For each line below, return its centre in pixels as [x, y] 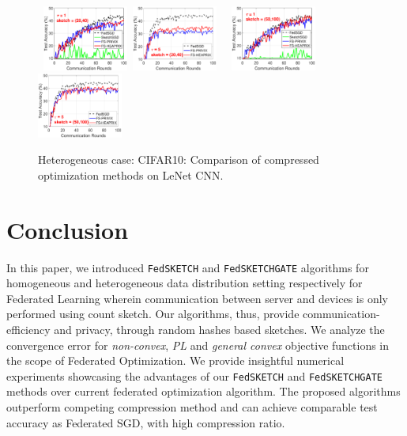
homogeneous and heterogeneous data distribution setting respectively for [185, 283]
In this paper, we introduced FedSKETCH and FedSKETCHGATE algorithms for [188, 267]
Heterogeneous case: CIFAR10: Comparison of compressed [179, 159]
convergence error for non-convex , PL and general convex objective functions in [198, 345]
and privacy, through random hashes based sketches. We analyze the [219, 329]
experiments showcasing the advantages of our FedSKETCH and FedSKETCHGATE [195, 375]
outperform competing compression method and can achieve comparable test [192, 407]
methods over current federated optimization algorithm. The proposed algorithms [203, 391]
